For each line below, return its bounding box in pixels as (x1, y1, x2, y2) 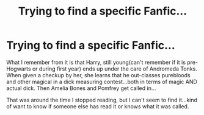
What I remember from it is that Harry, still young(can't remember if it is (6, 58, 186, 66)
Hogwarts (6, 65, 32, 72)
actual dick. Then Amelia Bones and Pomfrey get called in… (6, 84, 156, 92)
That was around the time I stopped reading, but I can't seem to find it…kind (6, 96, 197, 103)
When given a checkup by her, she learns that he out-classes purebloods (6, 71, 191, 78)
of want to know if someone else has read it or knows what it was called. (6, 102, 189, 110)
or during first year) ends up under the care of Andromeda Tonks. (32, 65, 197, 72)
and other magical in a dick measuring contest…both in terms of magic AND (6, 78, 197, 85)
